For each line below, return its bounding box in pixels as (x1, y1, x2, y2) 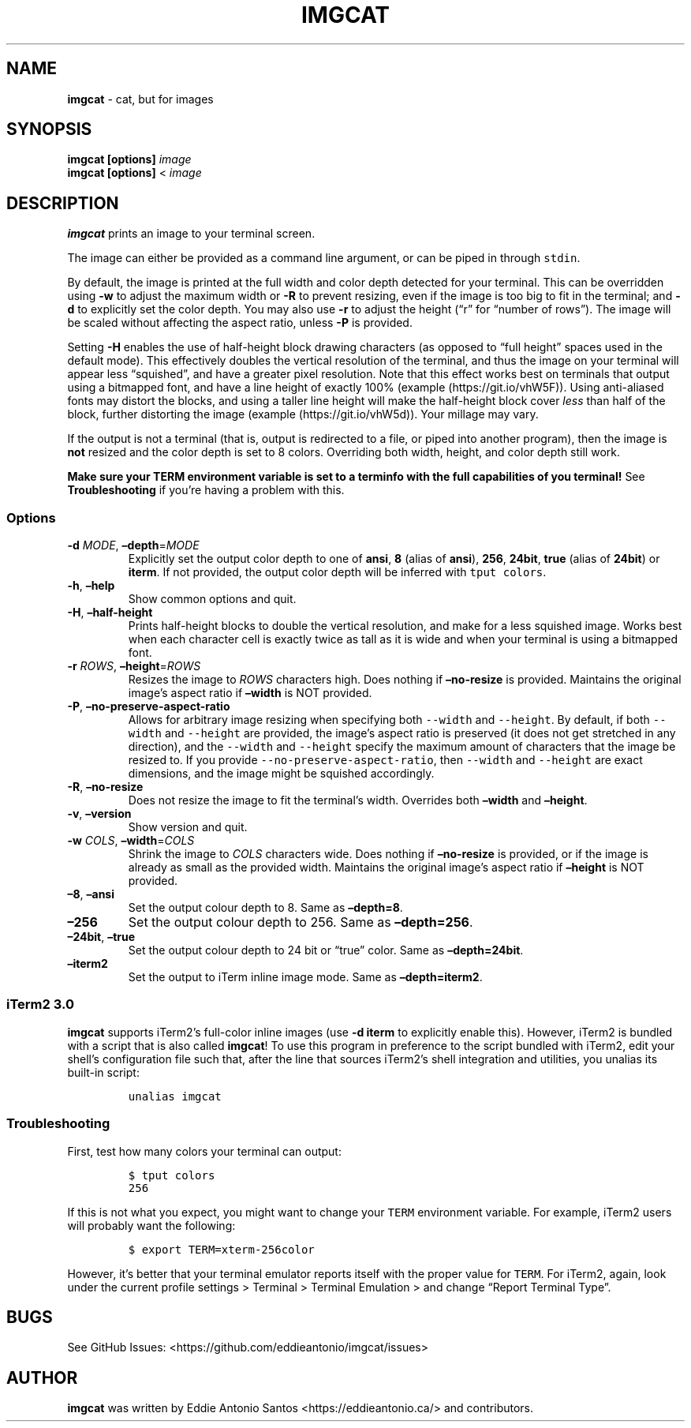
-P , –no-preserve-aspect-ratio (67, 699, 230, 714)
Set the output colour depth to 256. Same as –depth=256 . (128, 914, 473, 931)
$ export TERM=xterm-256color (128, 1242, 315, 1256)
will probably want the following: (67, 1218, 236, 1232)
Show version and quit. (128, 820, 248, 834)
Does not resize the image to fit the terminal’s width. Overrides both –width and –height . (128, 793, 588, 808)
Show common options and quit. (128, 592, 297, 606)
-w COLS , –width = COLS (67, 834, 195, 848)
